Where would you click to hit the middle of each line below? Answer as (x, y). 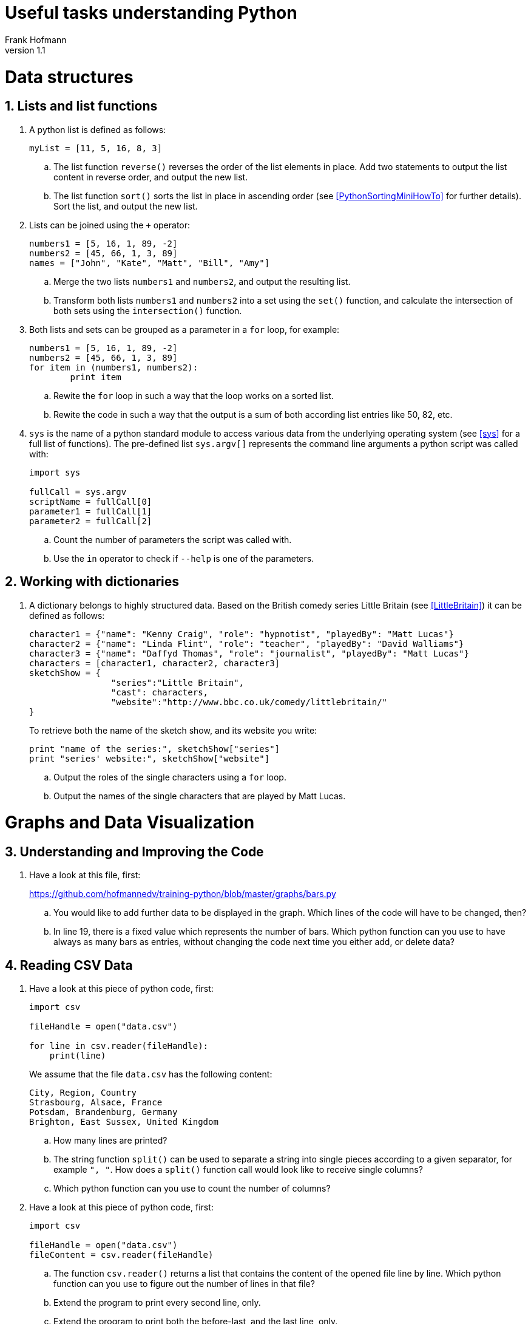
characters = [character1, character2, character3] (155, 663)
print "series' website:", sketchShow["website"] (150, 758)
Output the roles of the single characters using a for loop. (170, 777)
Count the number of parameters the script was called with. (173, 539)
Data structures (69, 77)
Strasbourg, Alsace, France (96, 1103)
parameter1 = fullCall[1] (91, 511)
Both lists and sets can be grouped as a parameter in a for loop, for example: (184, 329)
